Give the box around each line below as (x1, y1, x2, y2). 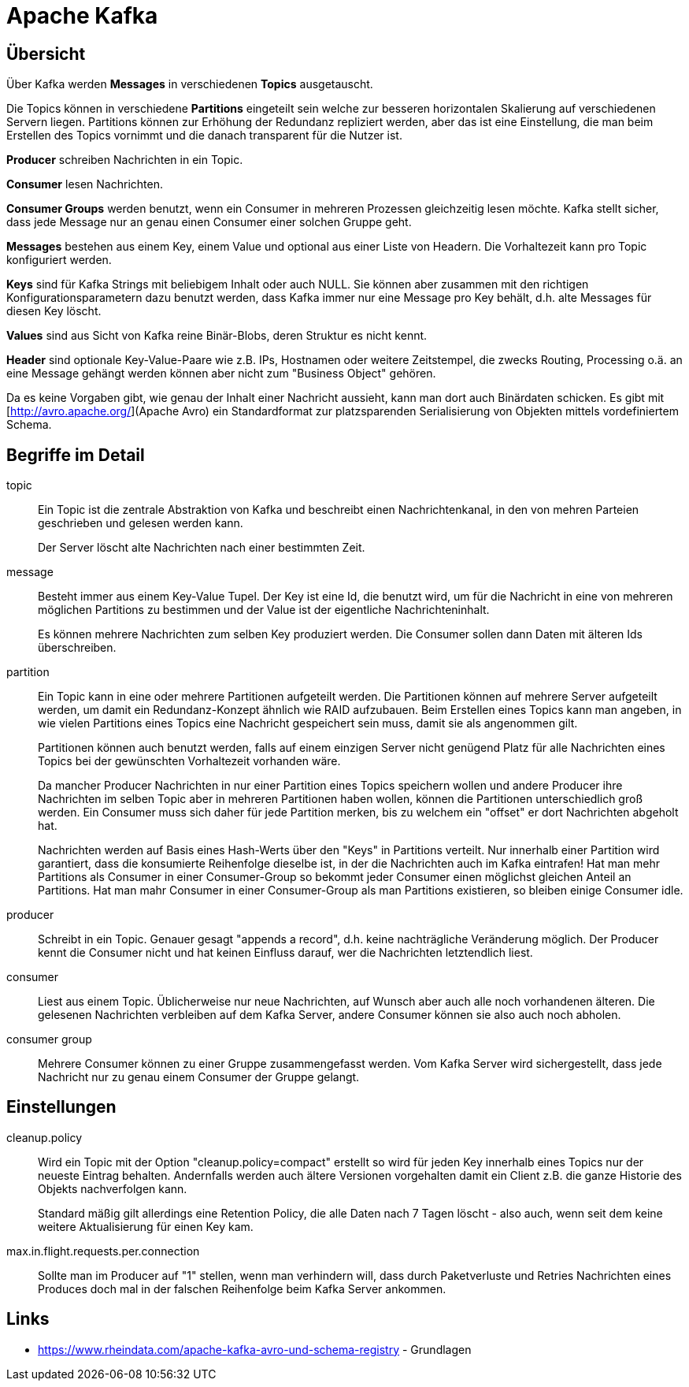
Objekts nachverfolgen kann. (38, 1181, 187, 1195)
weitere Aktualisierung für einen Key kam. (38, 1219, 254, 1233)
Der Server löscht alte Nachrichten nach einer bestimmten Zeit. (38, 541, 365, 555)
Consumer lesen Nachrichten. (6, 177, 163, 192)
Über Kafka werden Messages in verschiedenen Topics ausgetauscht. (6, 77, 373, 91)
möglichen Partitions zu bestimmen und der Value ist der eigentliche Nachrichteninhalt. (38, 603, 490, 617)
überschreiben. (38, 641, 117, 655)
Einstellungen (6, 1097, 117, 1117)
